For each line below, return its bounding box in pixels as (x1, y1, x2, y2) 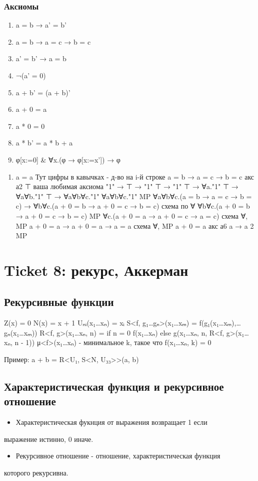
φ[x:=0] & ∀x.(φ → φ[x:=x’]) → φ (15, 154, 120, 165)
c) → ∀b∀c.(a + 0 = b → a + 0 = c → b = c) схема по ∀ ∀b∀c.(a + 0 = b (15, 201, 250, 211)
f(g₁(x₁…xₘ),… (199, 317, 241, 328)
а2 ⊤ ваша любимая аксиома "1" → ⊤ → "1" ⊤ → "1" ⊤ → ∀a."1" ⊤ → (15, 181, 238, 192)
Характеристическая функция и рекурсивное (4, 379, 224, 394)
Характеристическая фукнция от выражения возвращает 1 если (15, 417, 207, 427)
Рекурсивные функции (4, 294, 114, 309)
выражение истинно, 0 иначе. (4, 433, 93, 444)
